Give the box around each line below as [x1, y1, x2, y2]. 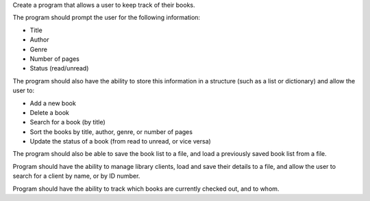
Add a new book [29, 99, 77, 107]
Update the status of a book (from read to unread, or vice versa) [29, 137, 212, 146]
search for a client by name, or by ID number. [12, 172, 140, 180]
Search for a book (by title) [29, 118, 106, 126]
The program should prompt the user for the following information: [12, 14, 201, 22]
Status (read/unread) [29, 64, 89, 72]
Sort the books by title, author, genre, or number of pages [29, 127, 193, 136]
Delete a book [29, 108, 70, 116]
